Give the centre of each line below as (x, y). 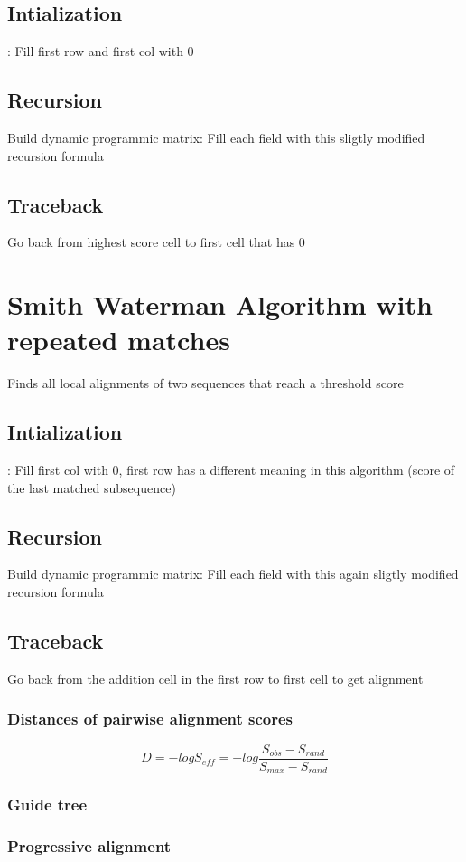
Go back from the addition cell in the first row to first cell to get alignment (215, 678)
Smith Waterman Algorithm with (220, 304)
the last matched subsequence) (92, 487)
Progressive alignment (89, 845)
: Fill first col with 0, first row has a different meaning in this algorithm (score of (231, 470)
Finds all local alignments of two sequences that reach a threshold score (205, 383)
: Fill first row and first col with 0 (101, 51)
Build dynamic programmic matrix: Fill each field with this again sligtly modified (233, 574)
